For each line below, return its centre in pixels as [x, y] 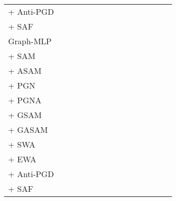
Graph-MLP [30, 41]
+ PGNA [25, 100]
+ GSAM [25, 115]
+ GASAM [28, 130]
